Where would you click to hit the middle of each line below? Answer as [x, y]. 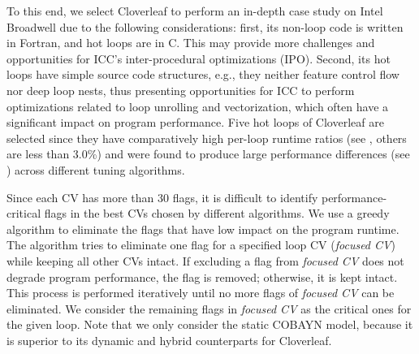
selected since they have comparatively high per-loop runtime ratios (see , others [207, 138]
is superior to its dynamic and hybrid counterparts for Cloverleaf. [169, 340]
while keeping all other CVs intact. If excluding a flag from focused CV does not [205, 260]
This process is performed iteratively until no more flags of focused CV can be [201, 293]
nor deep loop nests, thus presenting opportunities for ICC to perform [181, 90]
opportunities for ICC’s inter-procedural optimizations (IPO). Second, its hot [199, 58]
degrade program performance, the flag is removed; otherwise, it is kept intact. [202, 276]
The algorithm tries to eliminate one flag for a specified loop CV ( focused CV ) [201, 245]
